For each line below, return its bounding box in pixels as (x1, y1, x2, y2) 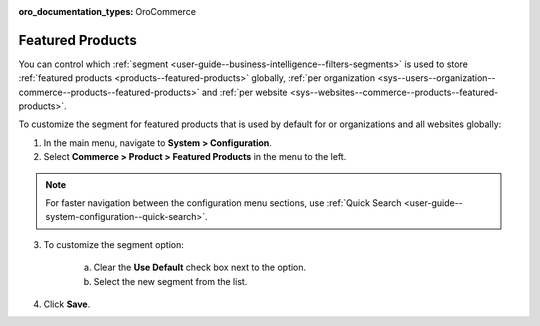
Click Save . (43, 298, 91, 310)
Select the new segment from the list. (93, 275, 248, 287)
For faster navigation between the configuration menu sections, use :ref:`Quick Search (45, 197, 402, 209)
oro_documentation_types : (18, 6, 134, 17)
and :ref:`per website (201, 86, 289, 98)
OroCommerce (135, 6, 197, 17)
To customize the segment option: (43, 238, 185, 250)
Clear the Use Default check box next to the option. (93, 261, 307, 274)
